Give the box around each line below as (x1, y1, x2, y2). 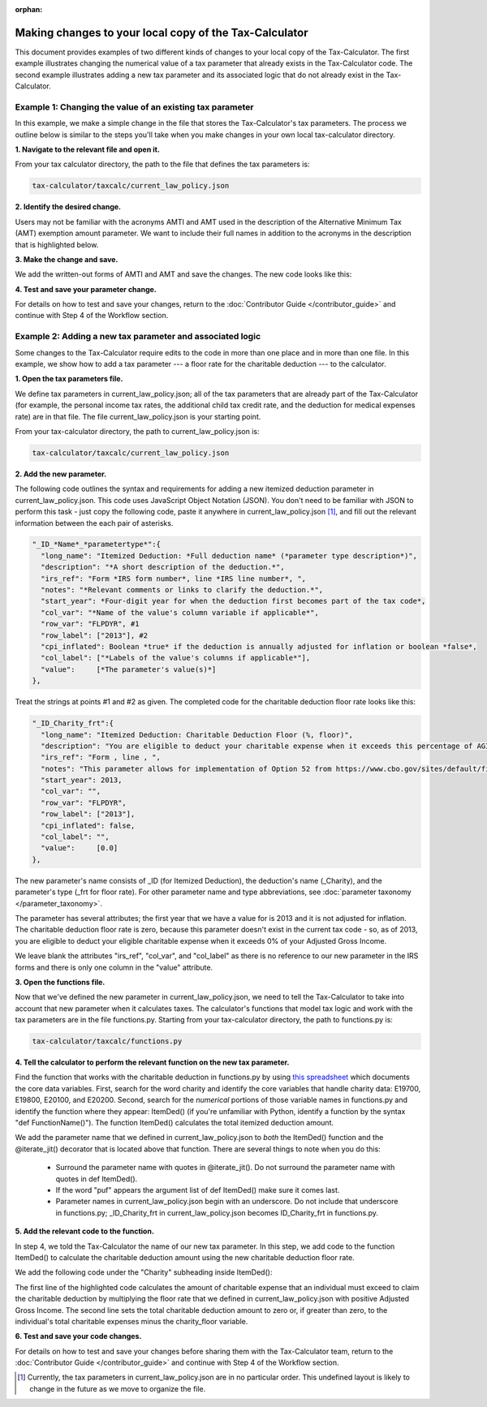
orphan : (15, 5, 43, 14)
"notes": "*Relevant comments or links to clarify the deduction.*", (41, 585, 324, 595)
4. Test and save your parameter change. (15, 284, 157, 294)
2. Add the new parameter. (15, 469, 107, 479)
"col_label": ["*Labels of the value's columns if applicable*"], (41, 653, 311, 663)
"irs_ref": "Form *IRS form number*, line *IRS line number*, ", (41, 574, 307, 583)
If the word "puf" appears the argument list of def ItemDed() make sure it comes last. (55, 1185, 340, 1194)
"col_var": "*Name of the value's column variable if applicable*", (41, 608, 320, 617)
